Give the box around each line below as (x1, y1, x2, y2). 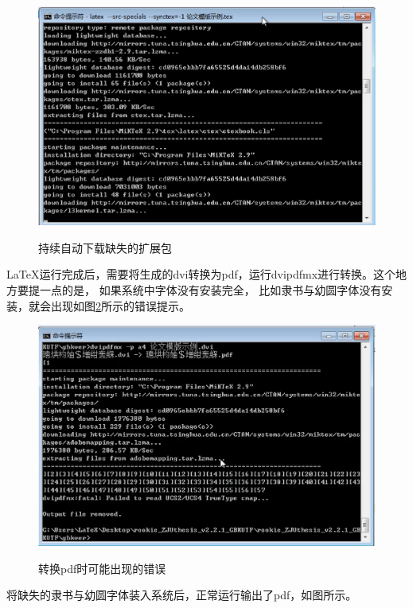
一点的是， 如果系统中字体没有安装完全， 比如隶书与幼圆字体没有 (39, 281, 382, 298)
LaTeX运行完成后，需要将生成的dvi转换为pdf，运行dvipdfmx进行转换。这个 (6, 266, 396, 283)
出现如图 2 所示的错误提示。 (50, 297, 190, 314)
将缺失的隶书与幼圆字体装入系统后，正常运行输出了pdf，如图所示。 (6, 587, 357, 603)
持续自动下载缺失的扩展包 (38, 239, 172, 255)
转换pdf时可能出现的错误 (38, 559, 166, 576)
